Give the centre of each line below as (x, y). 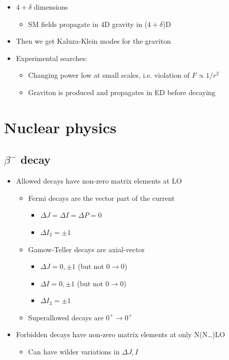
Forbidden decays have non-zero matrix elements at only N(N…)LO (121, 334)
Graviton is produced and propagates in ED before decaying (122, 92)
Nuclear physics (60, 127)
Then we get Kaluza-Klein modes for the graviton (93, 41)
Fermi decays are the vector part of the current (101, 198)
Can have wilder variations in (74, 352)
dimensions (51, 7)
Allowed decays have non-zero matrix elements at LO (99, 181)
